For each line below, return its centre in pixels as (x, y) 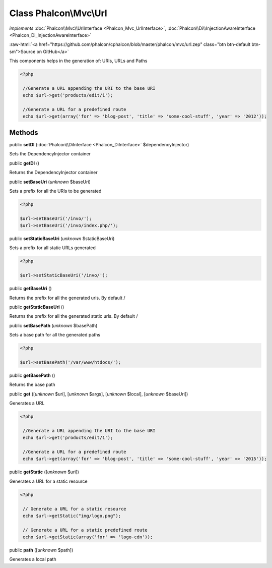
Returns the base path (32, 385)
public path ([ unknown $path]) (41, 550)
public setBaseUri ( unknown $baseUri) (50, 182)
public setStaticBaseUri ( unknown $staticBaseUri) (62, 239)
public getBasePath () (32, 375)
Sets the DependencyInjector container (50, 154)
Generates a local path (33, 559)
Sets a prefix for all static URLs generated (52, 248)
